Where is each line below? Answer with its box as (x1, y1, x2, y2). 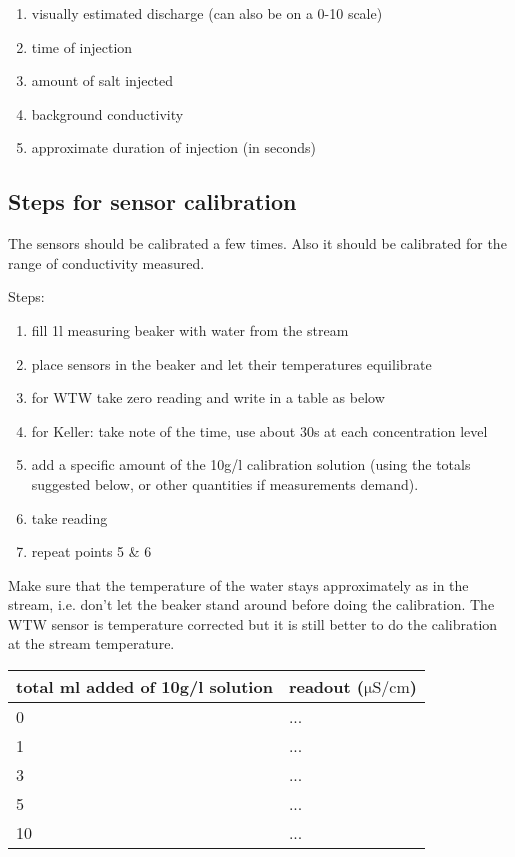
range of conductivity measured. (8, 252, 205, 273)
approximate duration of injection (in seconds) (31, 137, 316, 158)
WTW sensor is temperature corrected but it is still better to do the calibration (8, 613, 498, 634)
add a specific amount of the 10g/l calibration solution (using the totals (31, 454, 471, 475)
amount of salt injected (31, 70, 174, 91)
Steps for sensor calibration (8, 186, 297, 217)
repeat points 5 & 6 (31, 541, 152, 562)
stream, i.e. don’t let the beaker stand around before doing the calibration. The (8, 594, 495, 615)
